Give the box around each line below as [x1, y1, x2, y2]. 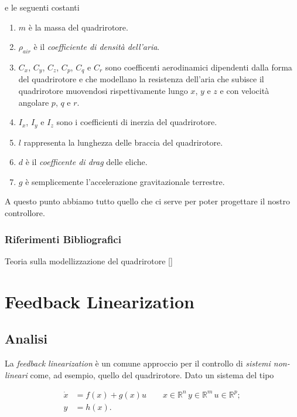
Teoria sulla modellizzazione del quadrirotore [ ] [5, 254, 173, 267]
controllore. [5, 207, 45, 219]
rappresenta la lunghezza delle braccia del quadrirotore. [23, 136, 223, 148]
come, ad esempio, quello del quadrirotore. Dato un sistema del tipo [30, 368, 274, 381]
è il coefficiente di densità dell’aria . [33, 41, 160, 53]
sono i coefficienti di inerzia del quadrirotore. [56, 116, 217, 128]
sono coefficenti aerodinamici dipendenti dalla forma [105, 60, 292, 73]
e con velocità [220, 85, 269, 97]
